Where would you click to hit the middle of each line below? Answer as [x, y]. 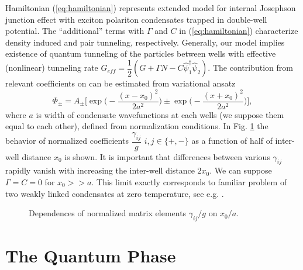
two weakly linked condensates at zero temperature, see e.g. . [115, 193]
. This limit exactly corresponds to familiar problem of [189, 182]
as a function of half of [232, 141]
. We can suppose [241, 170]
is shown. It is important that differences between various [167, 156]
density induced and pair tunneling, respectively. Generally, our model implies [145, 42]
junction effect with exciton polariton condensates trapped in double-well [136, 19]
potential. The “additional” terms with [75, 31]
